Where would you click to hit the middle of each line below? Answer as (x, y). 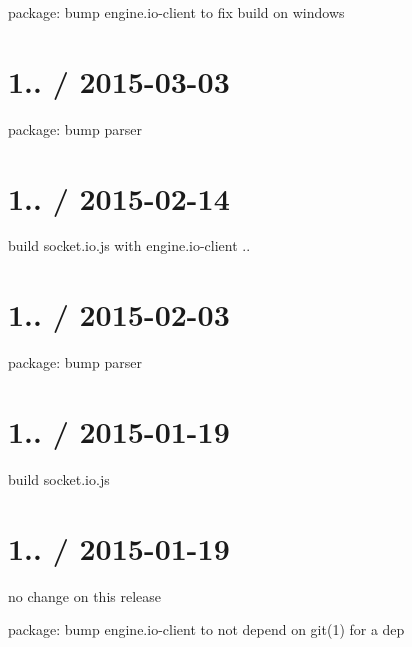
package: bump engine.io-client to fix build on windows (176, 12)
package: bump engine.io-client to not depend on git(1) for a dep (206, 629)
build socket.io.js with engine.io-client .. (129, 245)
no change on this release (85, 595)
